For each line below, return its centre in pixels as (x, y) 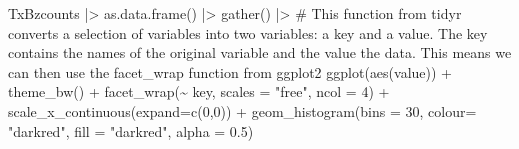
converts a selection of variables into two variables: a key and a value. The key (248, 32)
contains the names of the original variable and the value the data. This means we (260, 52)
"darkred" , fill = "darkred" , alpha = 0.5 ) (131, 130)
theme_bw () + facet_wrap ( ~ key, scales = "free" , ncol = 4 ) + (199, 91)
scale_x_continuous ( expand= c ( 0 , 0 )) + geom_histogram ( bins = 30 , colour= (242, 110)
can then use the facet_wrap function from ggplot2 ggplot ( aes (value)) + (230, 71)
